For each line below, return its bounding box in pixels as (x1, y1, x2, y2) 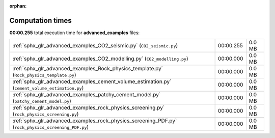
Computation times (9, 16, 72, 25)
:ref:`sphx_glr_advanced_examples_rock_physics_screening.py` (12, 104, 165, 112)
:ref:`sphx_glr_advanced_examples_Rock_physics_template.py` (12, 65, 163, 72)
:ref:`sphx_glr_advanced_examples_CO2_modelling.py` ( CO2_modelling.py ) (12, 55, 188, 62)
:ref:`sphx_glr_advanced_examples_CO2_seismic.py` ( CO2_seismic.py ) (12, 42, 178, 49)
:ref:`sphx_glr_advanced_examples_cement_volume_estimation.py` (12, 78, 172, 85)
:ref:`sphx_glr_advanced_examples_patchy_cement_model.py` (12, 91, 161, 98)
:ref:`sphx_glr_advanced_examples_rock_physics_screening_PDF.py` (12, 117, 177, 124)
